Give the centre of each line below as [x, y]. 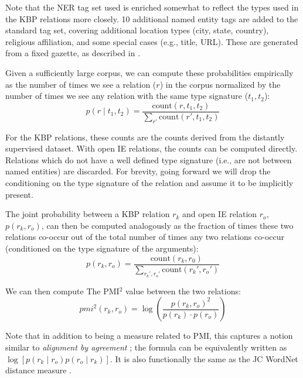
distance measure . [38, 370]
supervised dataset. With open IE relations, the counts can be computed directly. [151, 148]
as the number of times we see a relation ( [81, 84]
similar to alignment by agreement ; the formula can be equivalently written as [146, 347]
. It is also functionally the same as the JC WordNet [204, 358]
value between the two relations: [183, 291]
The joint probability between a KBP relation [88, 214]
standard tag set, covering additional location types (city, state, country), [137, 30]
